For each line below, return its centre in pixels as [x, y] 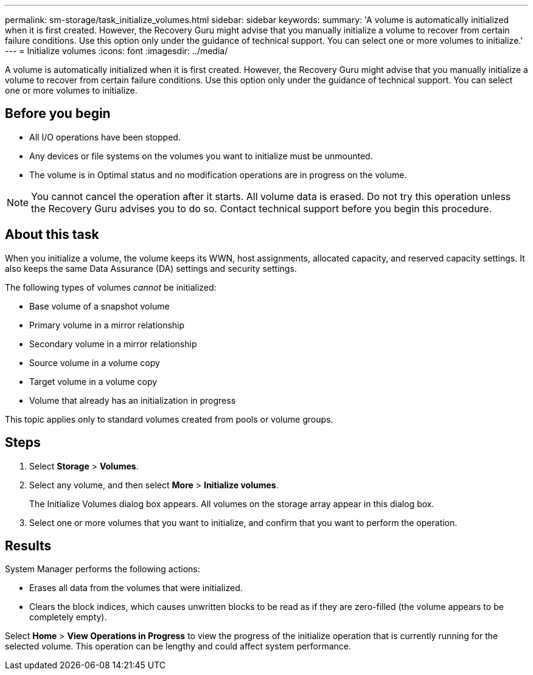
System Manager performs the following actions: [103, 569]
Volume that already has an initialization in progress [133, 400]
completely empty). [68, 617]
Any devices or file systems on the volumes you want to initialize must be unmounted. [201, 156]
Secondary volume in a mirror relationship [113, 344]
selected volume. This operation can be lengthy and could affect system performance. [178, 646]
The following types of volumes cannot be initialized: [111, 287]
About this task [52, 235]
